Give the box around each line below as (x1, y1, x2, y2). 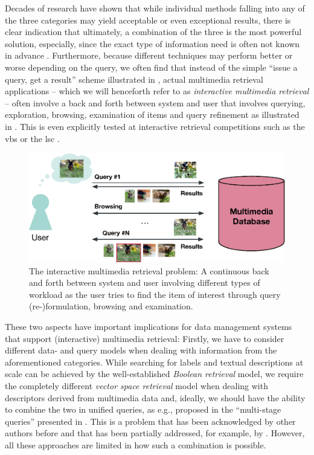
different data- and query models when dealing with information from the (5, 344, 277, 357)
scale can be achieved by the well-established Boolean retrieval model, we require (5, 367, 304, 380)
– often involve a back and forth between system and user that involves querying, (5, 96, 306, 109)
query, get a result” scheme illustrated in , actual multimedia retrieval (5, 73, 263, 85)
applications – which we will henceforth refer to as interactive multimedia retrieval (5, 85, 309, 97)
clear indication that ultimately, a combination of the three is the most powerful (5, 25, 302, 38)
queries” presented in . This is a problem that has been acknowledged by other (5, 415, 296, 427)
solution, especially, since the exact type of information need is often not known (5, 37, 300, 50)
